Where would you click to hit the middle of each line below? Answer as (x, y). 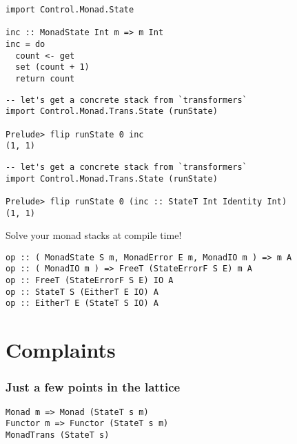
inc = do (25, 44)
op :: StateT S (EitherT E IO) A (82, 292)
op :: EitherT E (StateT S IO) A (82, 303)
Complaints (61, 350)
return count (45, 78)
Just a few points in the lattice (93, 387)
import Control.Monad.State (70, 10)
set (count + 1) (52, 67)
